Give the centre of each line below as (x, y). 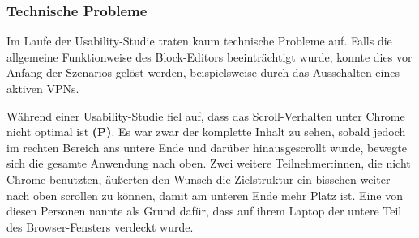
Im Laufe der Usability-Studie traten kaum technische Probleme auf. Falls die (199, 41)
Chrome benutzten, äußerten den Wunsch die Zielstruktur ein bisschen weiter (199, 178)
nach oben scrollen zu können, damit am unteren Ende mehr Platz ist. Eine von (205, 195)
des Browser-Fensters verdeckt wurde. (100, 226)
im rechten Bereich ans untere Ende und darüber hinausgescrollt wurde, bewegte (207, 147)
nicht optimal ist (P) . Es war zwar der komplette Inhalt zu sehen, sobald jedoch (206, 132)
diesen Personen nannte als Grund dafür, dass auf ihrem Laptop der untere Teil (204, 211)
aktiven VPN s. (43, 88)
